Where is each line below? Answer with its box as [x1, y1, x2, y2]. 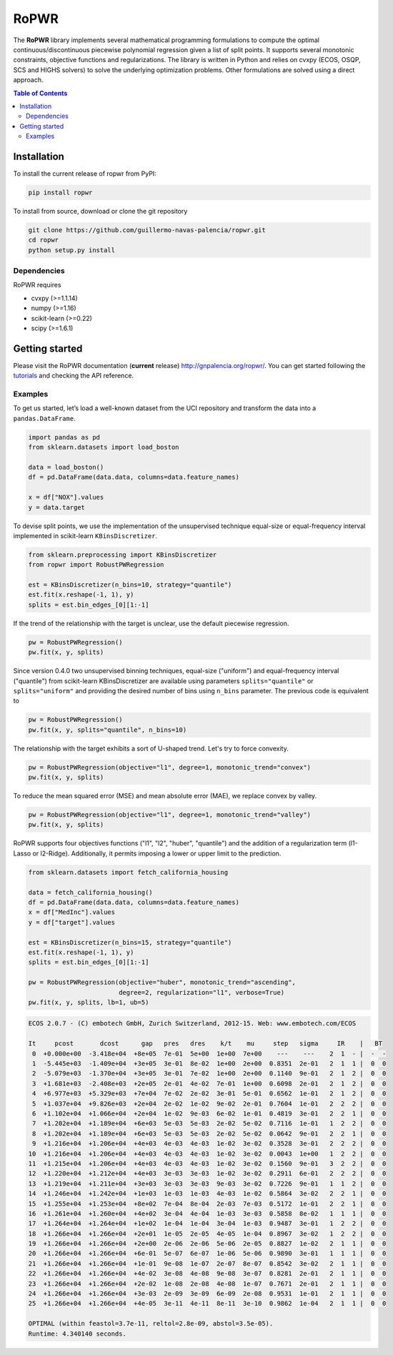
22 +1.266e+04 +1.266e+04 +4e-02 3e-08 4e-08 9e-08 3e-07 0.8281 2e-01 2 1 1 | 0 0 [28, 1269, 387, 1278]
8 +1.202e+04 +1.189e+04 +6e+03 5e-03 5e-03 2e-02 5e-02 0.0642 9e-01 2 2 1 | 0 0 [32, 1129, 387, 1138]
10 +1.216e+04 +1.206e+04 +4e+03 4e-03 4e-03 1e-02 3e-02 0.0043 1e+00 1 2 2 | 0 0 [28, 1149, 387, 1158]
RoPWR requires [13, 281, 61, 289]
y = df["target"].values [28, 918, 116, 926]
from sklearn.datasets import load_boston [28, 443, 179, 452]
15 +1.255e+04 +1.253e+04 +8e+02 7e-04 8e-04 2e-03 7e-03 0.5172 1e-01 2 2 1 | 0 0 [28, 1199, 387, 1208]
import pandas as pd [28, 433, 100, 441]
